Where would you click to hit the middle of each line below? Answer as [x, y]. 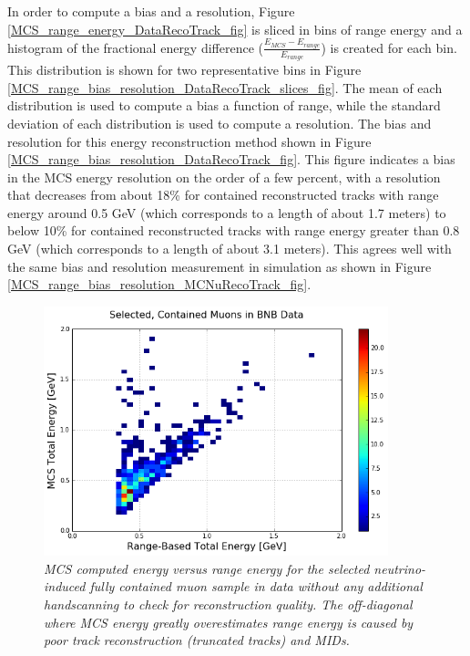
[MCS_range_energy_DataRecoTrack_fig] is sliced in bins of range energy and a [235, 29]
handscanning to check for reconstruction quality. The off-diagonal [228, 604]
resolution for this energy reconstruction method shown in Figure [189, 141]
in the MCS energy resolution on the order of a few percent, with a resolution [224, 177]
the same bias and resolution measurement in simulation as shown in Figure [220, 266]
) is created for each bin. [389, 47]
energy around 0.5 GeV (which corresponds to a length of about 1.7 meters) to [227, 212]
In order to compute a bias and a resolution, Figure [151, 11]
